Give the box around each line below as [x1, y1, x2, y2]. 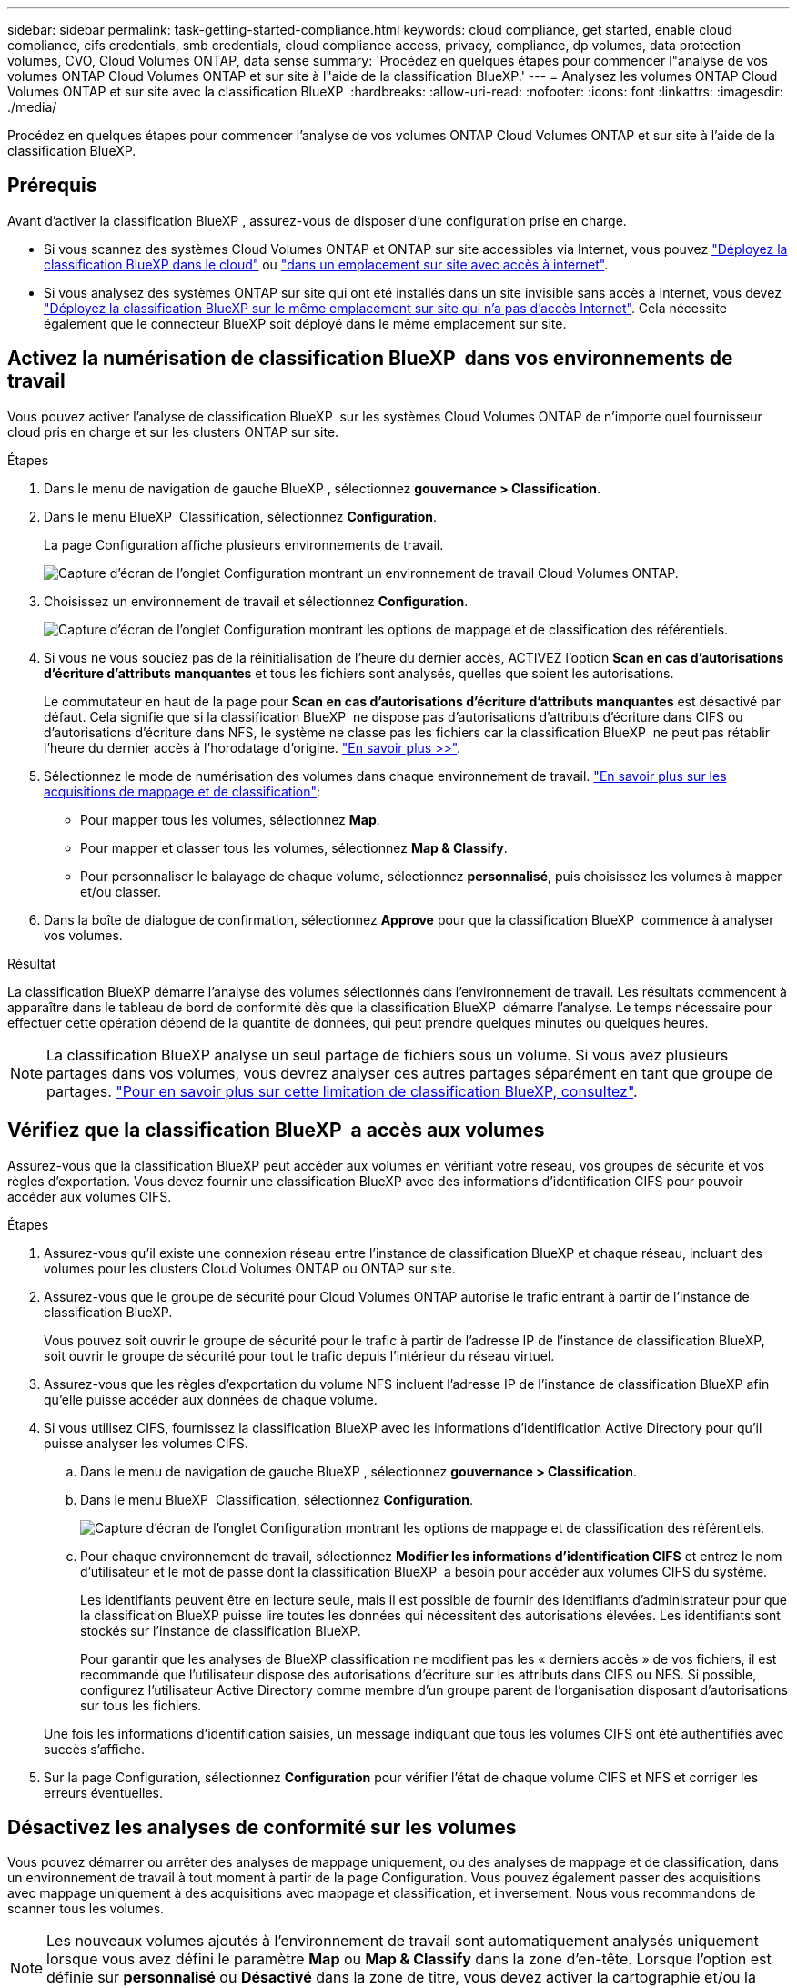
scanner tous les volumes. [7, 1901, 165, 1917]
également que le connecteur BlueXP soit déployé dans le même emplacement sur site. [44, 315, 567, 331]
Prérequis [7, 174, 97, 198]
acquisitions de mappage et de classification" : [44, 783, 321, 799]
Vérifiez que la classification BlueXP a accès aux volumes [7, 1119, 545, 1142]
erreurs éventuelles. [44, 1784, 164, 1800]
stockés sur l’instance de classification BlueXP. [80, 1622, 361, 1638]
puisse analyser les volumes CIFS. [44, 1435, 248, 1451]
